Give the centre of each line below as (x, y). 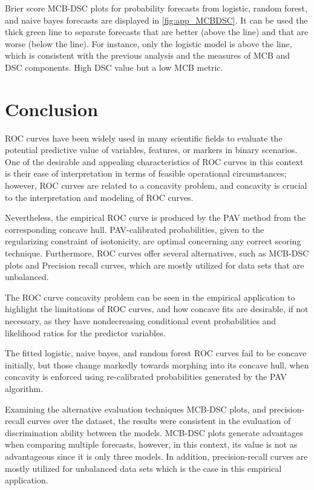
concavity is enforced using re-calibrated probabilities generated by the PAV (146, 377)
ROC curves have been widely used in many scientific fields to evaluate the (144, 138)
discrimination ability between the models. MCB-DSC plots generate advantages (154, 432)
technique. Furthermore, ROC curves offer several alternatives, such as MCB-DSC (157, 253)
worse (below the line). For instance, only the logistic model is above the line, (149, 43)
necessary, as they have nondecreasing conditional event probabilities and (141, 321)
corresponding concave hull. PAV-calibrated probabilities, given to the (135, 229)
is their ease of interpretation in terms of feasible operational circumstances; (146, 173)
